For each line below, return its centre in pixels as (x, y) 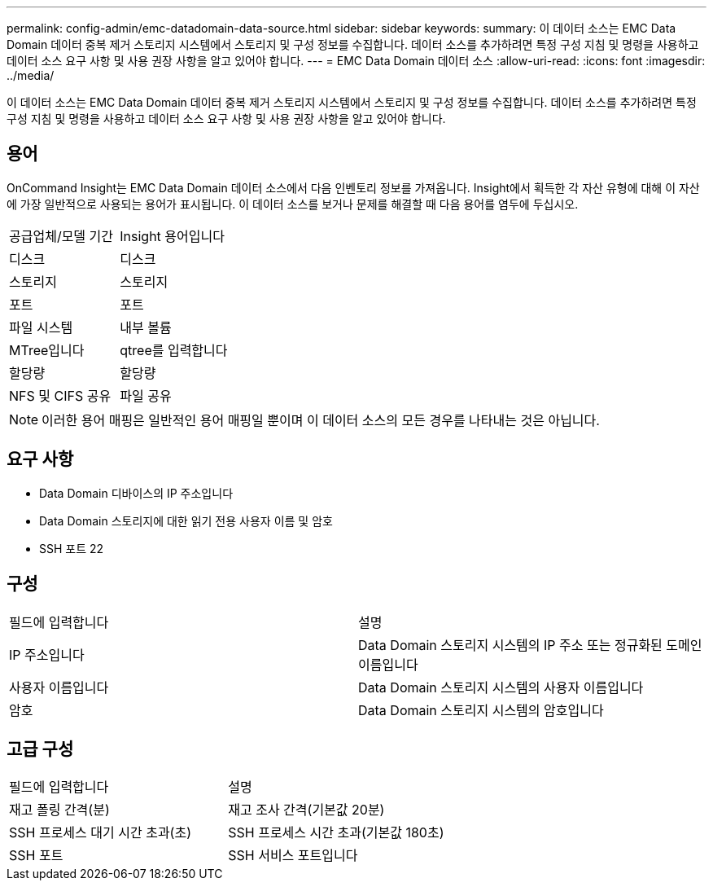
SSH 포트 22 (72, 548)
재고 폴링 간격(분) (59, 810)
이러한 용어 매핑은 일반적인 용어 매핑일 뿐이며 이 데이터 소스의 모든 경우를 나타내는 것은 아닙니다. (321, 420)
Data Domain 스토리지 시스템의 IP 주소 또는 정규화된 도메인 (530, 645)
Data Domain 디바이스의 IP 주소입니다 (136, 493)
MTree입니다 (47, 350)
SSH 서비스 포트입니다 (293, 856)
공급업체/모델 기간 (61, 236)
